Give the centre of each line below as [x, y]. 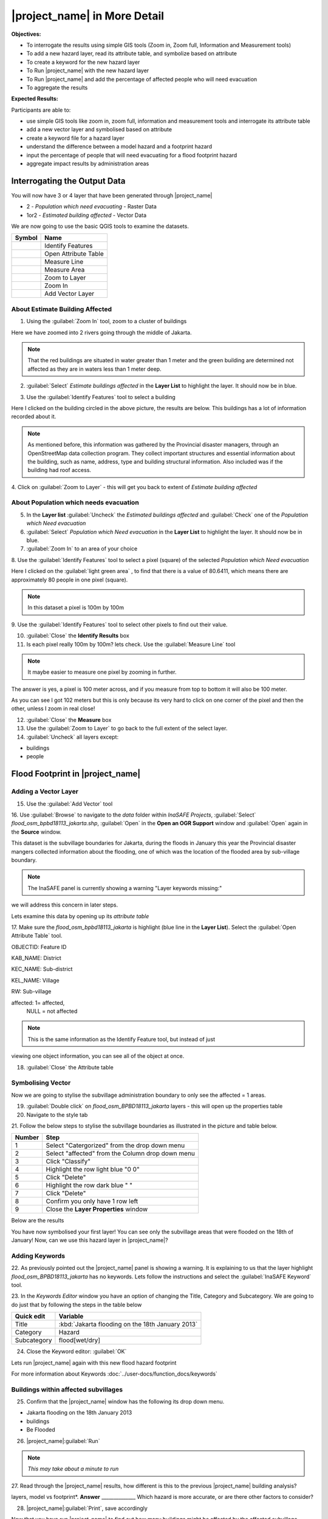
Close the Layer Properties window [97, 1209]
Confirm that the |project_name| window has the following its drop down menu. [125, 1402]
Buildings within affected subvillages [67, 1390]
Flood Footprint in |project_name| [76, 774]
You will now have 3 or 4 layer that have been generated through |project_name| [112, 195]
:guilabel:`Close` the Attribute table [70, 1067]
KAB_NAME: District [36, 958]
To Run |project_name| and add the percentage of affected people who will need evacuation [142, 79]
